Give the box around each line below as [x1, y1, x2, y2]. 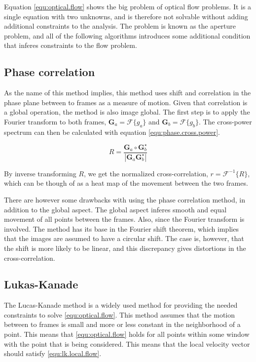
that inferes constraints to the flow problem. [4, 40, 137, 50]
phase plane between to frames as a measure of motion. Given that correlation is [4, 97, 248, 107]
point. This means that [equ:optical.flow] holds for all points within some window [4, 329, 250, 339]
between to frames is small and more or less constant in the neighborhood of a [4, 319, 241, 329]
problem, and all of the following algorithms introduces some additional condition [4, 30, 251, 40]
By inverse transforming [4, 168, 76, 178]
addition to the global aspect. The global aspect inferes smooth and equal [4, 204, 227, 214]
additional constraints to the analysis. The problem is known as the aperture [4, 21, 236, 31]
